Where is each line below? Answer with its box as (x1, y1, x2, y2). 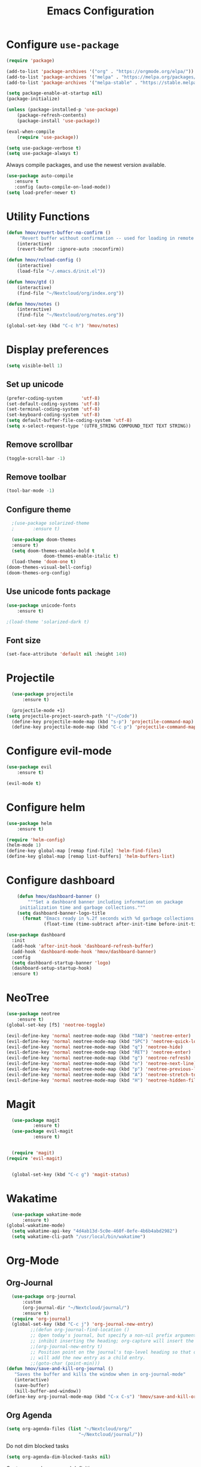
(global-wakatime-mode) (6, 1222, 66, 1229)
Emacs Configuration (47, 4, 154, 18)
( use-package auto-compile (6, 173, 74, 179)
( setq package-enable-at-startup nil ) (6, 90, 103, 96)
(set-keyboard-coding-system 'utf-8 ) (6, 412, 100, 418)
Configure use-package (6, 38, 120, 51)
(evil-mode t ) (6, 780, 42, 786)
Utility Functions (6, 210, 90, 223)
